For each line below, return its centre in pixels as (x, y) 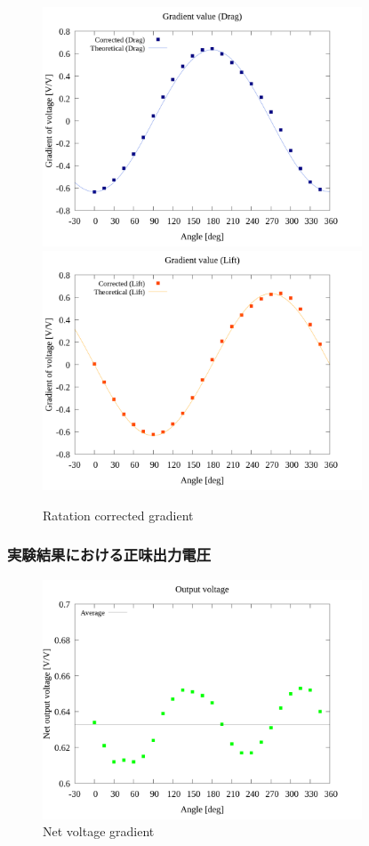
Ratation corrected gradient (118, 515)
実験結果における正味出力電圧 (109, 555)
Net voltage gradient (99, 831)
